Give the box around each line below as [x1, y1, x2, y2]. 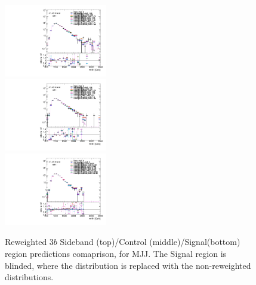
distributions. [5, 271, 54, 283]
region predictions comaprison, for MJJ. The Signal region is [5, 247, 227, 259]
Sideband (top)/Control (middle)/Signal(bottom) [60, 235, 240, 248]
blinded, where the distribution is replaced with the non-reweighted [5, 259, 251, 271]
